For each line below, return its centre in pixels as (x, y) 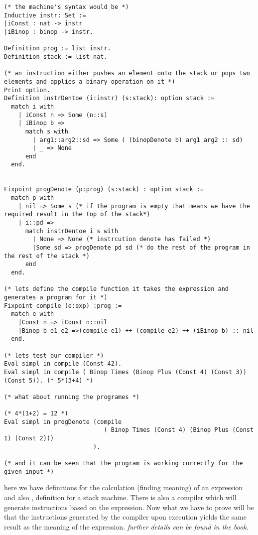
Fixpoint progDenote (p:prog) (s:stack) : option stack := (104, 190)
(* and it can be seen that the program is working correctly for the (124, 464)
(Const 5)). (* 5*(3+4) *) (49, 380)
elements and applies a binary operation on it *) (90, 81)
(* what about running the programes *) (72, 397)
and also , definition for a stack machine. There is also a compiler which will (120, 497)
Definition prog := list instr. (58, 49)
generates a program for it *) (56, 297)
